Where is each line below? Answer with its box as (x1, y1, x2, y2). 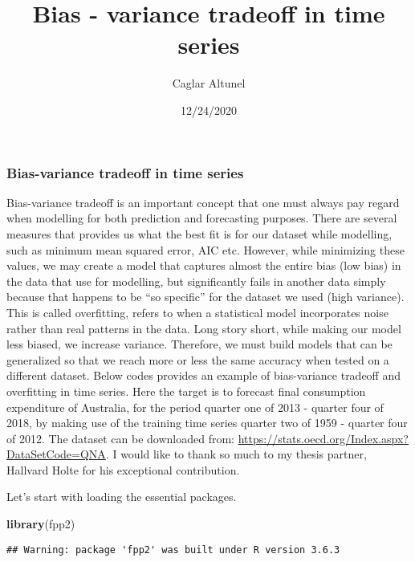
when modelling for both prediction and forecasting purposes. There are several (6, 210, 397, 226)
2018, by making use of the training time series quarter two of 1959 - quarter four (6, 414, 408, 431)
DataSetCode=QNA (6, 446, 106, 462)
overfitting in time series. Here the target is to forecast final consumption (6, 382, 366, 399)
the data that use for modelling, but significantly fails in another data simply (6, 272, 386, 289)
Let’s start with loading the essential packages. (6, 488, 237, 505)
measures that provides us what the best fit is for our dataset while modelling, (6, 225, 393, 242)
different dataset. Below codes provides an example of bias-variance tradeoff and (6, 367, 401, 384)
